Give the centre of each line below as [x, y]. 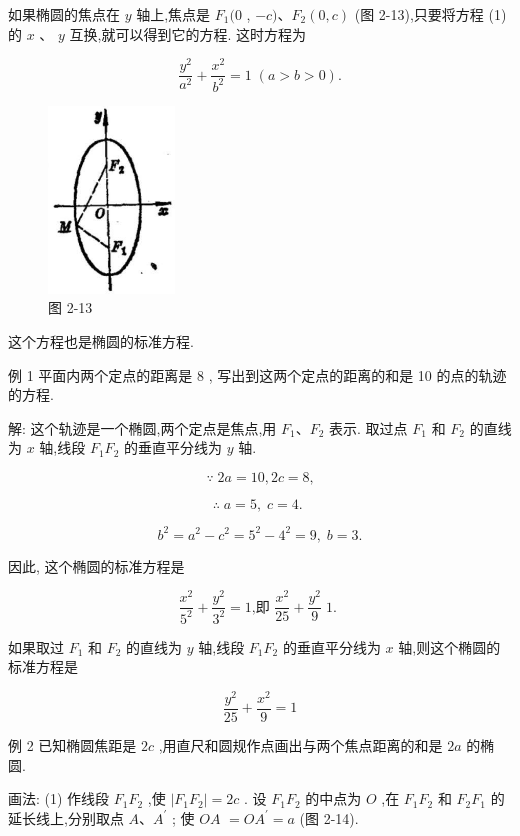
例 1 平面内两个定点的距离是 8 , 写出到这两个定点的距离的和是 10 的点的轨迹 [257, 374]
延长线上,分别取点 [66, 817]
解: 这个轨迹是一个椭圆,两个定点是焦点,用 [142, 427]
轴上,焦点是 [173, 14]
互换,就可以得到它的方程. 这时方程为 [187, 33]
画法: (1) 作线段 [59, 798]
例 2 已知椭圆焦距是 [72, 744]
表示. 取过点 [368, 427]
